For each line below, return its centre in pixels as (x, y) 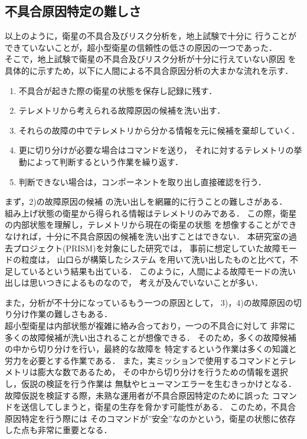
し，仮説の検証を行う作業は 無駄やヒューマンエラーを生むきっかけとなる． (151, 384)
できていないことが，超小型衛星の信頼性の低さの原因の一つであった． (141, 47)
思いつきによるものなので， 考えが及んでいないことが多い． (146, 283)
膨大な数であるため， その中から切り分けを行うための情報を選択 (163, 372)
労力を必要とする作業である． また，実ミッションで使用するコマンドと (142, 360)
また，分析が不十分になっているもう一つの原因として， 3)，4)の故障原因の (149, 302)
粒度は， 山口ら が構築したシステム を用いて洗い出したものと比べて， (155, 259)
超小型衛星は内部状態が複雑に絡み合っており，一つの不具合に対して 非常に (150, 326)
